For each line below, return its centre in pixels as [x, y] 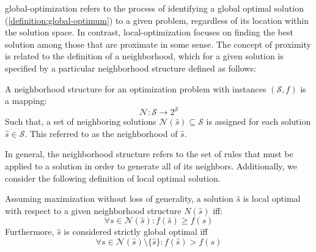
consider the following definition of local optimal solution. [113, 178]
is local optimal [272, 198]
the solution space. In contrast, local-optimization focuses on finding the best [149, 32]
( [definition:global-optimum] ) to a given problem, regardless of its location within [157, 20]
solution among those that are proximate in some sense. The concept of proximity [158, 44]
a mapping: [26, 101]
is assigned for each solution [259, 121]
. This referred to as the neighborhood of [101, 133]
